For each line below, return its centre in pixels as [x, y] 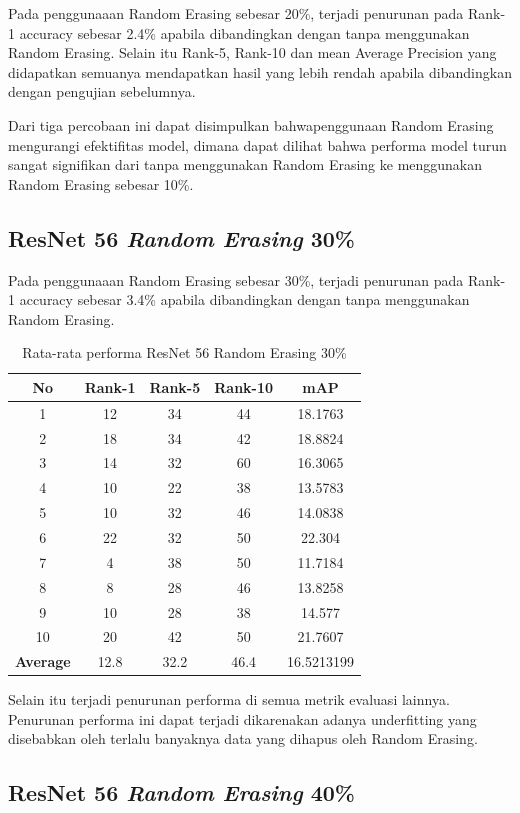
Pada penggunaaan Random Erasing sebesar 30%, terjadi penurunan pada [236, 279]
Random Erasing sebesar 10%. [101, 183]
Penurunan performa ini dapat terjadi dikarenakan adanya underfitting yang [242, 718]
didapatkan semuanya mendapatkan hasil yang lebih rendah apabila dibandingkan [260, 71]
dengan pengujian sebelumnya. [102, 91]
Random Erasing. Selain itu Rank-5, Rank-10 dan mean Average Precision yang [252, 52]
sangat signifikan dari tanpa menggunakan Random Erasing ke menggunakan [245, 164]
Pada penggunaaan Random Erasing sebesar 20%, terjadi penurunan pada [236, 13]
